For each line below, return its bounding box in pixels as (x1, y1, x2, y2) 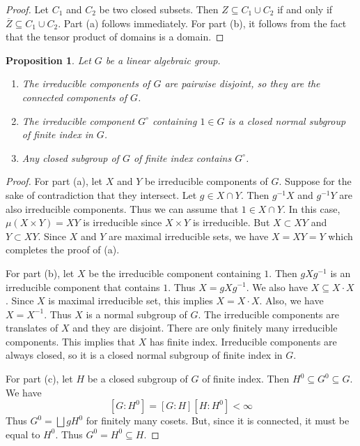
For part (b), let (6, 265, 75, 280)
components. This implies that (6, 334, 136, 348)
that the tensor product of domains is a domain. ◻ (6, 29, 224, 44)
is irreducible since (83, 215, 162, 230)
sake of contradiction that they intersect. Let (6, 187, 197, 202)
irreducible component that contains (6, 279, 160, 294)
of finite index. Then (202, 371, 290, 386)
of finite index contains (133, 150, 232, 165)
